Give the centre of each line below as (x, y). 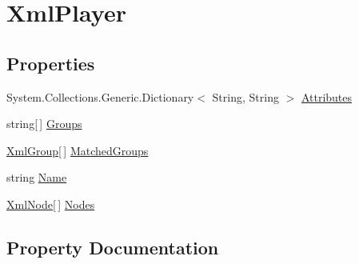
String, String (245, 96)
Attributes (327, 96)
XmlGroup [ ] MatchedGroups (78, 150)
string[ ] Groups (44, 124)
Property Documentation (113, 247)
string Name (37, 177)
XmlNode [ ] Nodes (51, 204)
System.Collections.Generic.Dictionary (100, 96)
